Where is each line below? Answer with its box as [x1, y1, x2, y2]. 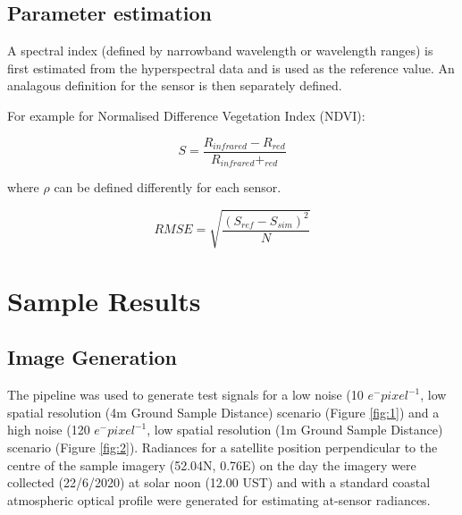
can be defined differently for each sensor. [54, 178, 281, 197]
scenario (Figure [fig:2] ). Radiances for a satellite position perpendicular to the [7, 437, 438, 456]
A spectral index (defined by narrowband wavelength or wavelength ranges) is [7, 41, 433, 60]
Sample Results [7, 282, 201, 318]
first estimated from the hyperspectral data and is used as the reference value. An [7, 58, 455, 77]
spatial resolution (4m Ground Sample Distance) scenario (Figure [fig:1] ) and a [7, 402, 440, 421]
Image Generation [7, 343, 178, 371]
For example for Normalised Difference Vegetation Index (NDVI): [7, 106, 365, 124]
